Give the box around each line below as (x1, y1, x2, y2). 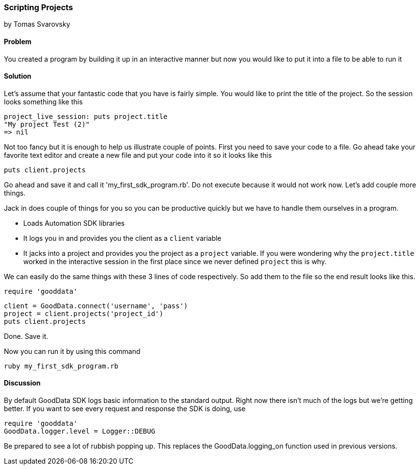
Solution (4, 72, 32, 81)
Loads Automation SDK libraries (23, 218, 125, 227)
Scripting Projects (4, 2, 73, 12)
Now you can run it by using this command (4, 347, 141, 355)
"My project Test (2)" (4, 120, 90, 128)
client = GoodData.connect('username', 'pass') (4, 301, 188, 310)
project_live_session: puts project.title (4, 112, 168, 120)
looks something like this (4, 97, 83, 106)
